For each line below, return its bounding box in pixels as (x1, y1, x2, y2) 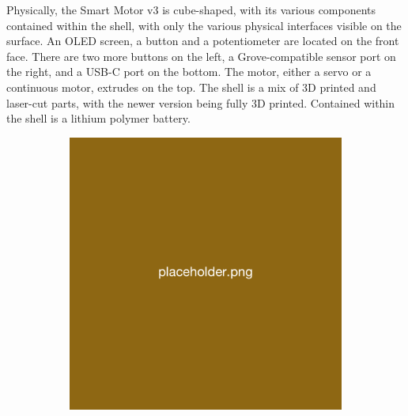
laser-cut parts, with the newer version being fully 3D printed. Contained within (6, 94, 395, 111)
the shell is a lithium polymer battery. (6, 110, 191, 127)
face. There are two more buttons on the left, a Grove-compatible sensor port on (6, 47, 396, 64)
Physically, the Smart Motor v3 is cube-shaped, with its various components (6, 2, 376, 17)
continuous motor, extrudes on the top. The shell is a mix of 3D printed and (6, 78, 376, 95)
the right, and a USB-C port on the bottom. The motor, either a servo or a (6, 63, 372, 80)
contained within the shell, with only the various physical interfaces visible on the (6, 17, 402, 33)
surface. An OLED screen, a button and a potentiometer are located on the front (6, 32, 399, 49)
